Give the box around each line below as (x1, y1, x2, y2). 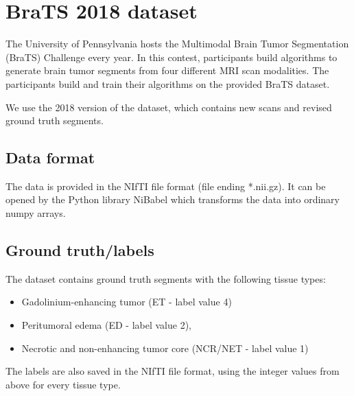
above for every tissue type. (5, 377, 121, 391)
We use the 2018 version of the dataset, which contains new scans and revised (5, 100, 332, 114)
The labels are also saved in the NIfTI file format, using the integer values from (5, 364, 340, 378)
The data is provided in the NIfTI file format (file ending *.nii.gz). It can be (5, 178, 326, 193)
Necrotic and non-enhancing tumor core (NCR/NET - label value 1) (21, 340, 309, 355)
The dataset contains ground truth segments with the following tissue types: (5, 271, 326, 286)
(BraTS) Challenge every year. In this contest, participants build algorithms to (5, 49, 338, 64)
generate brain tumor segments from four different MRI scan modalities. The (5, 63, 329, 78)
